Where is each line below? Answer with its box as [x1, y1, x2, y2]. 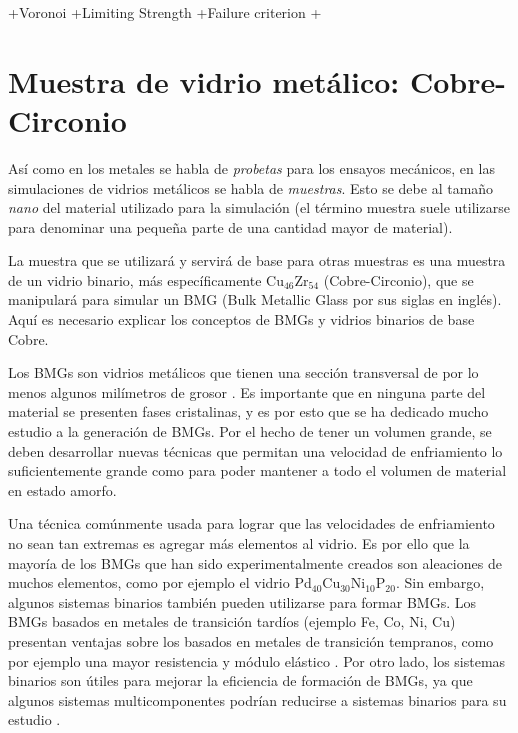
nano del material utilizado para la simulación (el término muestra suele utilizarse [8, 197, 510, 218]
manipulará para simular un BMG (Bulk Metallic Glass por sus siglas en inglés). [8, 289, 502, 310]
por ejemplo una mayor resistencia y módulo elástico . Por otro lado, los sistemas [8, 650, 506, 671]
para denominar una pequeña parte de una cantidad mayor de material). [8, 216, 453, 237]
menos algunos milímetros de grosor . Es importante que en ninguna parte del [8, 381, 486, 402]
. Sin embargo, [395, 572, 485, 593]
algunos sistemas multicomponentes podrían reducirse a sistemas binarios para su [8, 689, 507, 710]
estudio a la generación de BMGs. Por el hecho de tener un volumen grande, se [8, 421, 492, 442]
